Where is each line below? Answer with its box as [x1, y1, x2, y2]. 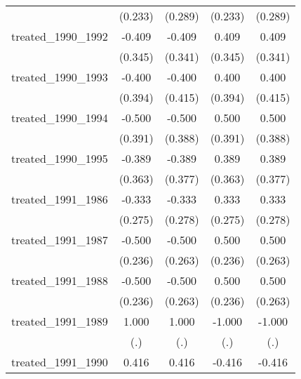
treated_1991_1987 [11, 232, 108, 248]
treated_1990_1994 [11, 109, 108, 126]
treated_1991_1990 [11, 354, 108, 370]
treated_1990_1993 [11, 69, 108, 85]
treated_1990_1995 [11, 150, 108, 166]
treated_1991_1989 [11, 313, 108, 329]
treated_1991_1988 [11, 272, 108, 288]
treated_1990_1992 [11, 28, 108, 44]
